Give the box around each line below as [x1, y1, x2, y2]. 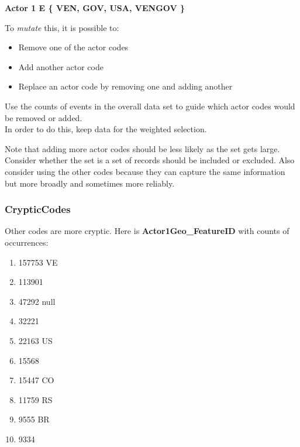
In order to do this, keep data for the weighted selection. [5, 123, 207, 135]
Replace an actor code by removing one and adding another [18, 80, 233, 92]
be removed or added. [5, 111, 82, 123]
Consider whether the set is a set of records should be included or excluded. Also [5, 154, 295, 166]
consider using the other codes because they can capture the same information [5, 165, 285, 177]
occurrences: [5, 236, 49, 248]
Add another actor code [18, 60, 104, 73]
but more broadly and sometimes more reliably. [5, 177, 175, 189]
